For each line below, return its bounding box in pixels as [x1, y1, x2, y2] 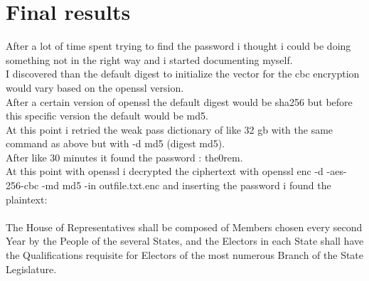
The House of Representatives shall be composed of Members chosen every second [6, 219, 363, 234]
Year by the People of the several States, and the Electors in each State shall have [6, 233, 364, 248]
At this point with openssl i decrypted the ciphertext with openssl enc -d [6, 164, 323, 179]
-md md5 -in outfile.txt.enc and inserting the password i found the [41, 178, 331, 193]
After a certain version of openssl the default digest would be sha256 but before [6, 94, 353, 109]
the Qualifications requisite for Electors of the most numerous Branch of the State [6, 248, 364, 263]
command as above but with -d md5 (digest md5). [6, 136, 225, 151]
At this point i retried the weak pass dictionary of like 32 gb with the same [6, 122, 333, 137]
